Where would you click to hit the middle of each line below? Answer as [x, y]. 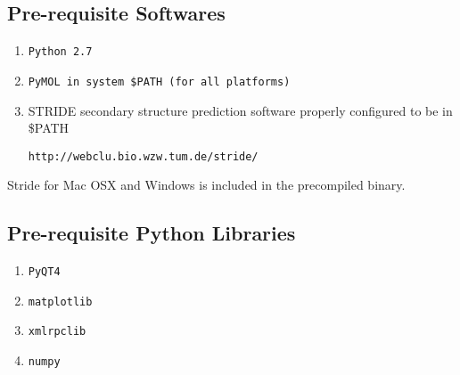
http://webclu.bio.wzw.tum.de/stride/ [143, 156]
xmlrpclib [57, 332]
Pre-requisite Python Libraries [152, 233]
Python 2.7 [60, 52]
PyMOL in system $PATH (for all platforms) [159, 82]
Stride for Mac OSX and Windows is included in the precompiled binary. [206, 185]
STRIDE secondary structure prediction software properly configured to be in [240, 110]
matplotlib [60, 302]
